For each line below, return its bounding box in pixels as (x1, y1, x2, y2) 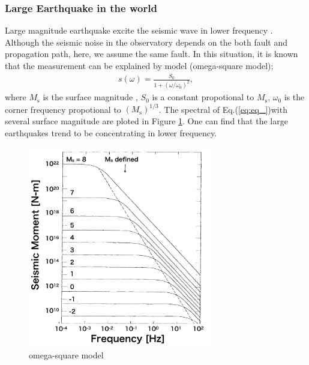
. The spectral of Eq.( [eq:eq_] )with (158, 103, 287, 115)
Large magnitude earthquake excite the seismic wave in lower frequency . (5, 24, 273, 37)
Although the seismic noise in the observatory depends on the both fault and (5, 35, 288, 48)
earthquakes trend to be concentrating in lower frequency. (5, 126, 217, 139)
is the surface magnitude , (43, 91, 138, 103)
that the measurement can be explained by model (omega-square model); (5, 59, 274, 71)
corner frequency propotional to (5, 103, 121, 115)
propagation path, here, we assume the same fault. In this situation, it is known (5, 47, 298, 60)
